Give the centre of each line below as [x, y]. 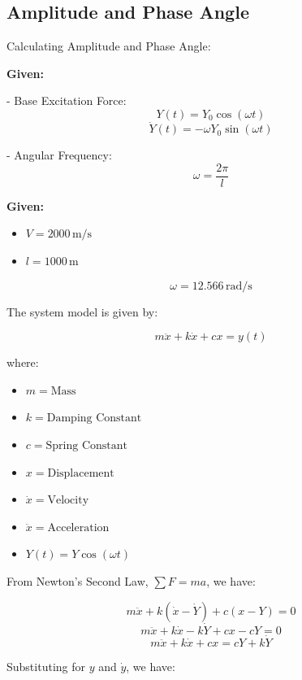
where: [23, 362]
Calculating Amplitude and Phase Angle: [109, 46]
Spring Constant [86, 446]
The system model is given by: [82, 311]
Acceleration [78, 527]
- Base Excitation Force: [67, 100]
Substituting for [46, 667]
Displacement [81, 473]
